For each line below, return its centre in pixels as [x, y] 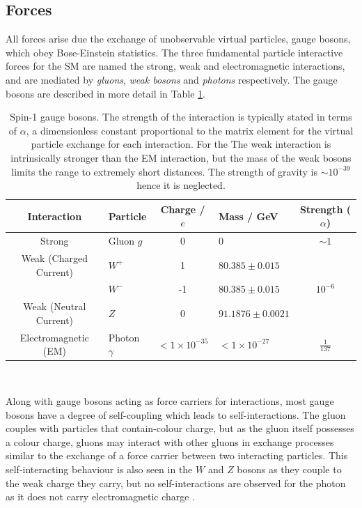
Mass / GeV [248, 216]
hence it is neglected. [181, 185]
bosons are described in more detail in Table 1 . [105, 93]
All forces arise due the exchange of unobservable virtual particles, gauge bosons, [178, 39]
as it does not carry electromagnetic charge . [101, 497]
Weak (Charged [54, 258]
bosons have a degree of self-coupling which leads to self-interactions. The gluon [176, 414]
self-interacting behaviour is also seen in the [99, 469]
